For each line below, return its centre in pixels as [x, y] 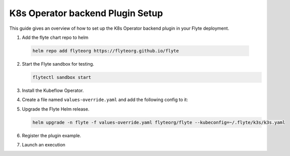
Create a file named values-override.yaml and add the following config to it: [105, 100]
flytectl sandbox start [62, 77]
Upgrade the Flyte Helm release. [56, 109]
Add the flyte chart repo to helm [55, 37]
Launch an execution [44, 145]
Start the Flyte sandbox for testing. [58, 64]
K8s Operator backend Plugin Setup [86, 13]
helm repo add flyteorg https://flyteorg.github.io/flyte [106, 51]
